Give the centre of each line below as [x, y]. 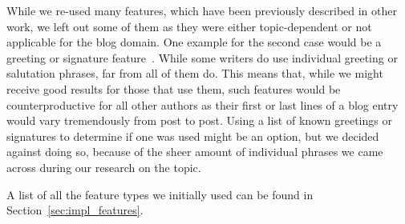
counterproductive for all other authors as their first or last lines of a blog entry [202, 104]
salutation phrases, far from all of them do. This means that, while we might [195, 73]
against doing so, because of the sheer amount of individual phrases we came [195, 152]
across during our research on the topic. [104, 167]
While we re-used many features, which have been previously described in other [202, 10]
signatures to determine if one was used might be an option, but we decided [193, 136]
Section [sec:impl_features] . [75, 210]
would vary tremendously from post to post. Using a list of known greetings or [199, 120]
